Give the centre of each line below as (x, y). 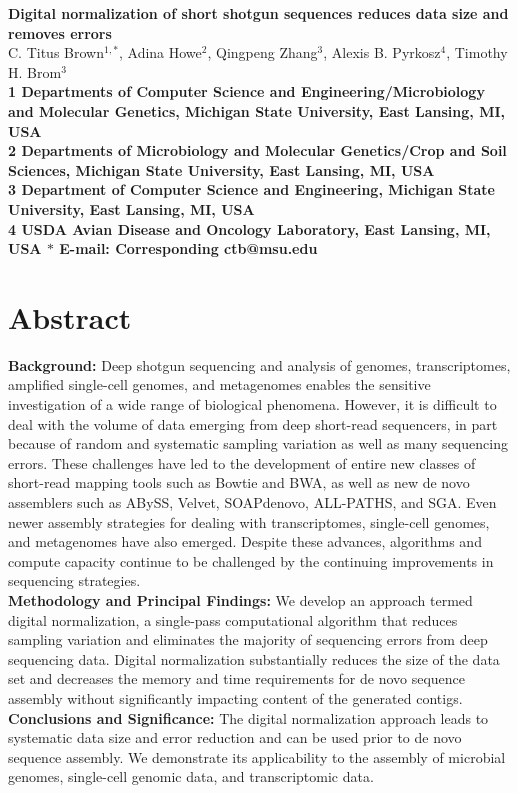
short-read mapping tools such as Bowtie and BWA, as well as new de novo (239, 482)
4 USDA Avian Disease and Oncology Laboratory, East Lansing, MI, (249, 228)
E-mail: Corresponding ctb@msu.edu (188, 248)
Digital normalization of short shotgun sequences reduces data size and (258, 13)
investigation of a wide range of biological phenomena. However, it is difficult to (252, 404)
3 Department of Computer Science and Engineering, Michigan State (251, 189)
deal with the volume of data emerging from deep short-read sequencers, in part (253, 423)
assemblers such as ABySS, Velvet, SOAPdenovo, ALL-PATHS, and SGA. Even (252, 502)
